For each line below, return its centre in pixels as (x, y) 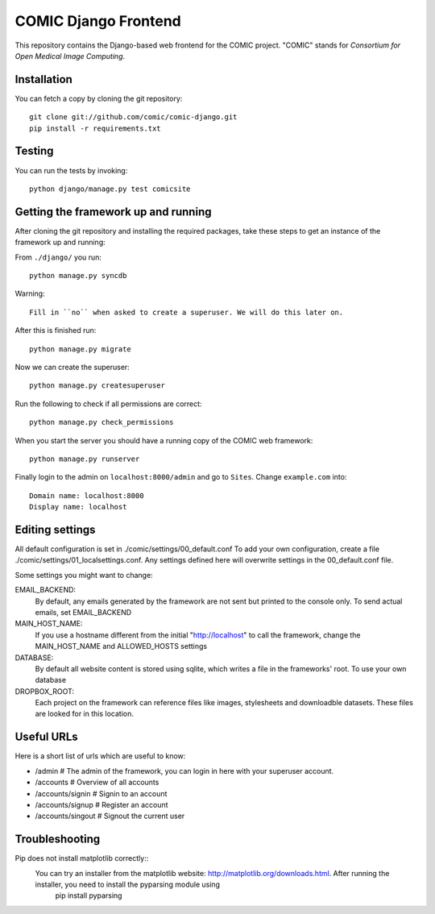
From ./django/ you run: (58, 257)
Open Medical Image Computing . (70, 56)
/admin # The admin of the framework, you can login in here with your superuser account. (184, 771)
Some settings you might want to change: (84, 575)
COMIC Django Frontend (98, 21)
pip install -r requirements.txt (95, 128)
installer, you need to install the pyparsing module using (128, 884)
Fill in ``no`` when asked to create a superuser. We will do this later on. (186, 312)
